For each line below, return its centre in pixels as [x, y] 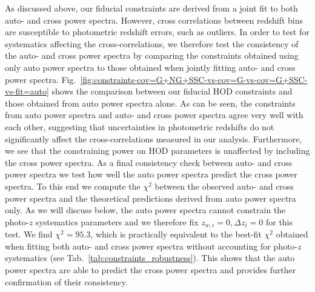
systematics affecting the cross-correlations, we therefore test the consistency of [152, 43]
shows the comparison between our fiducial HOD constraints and [172, 91]
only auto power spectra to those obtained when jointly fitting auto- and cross [150, 67]
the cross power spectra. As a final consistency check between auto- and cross [149, 162]
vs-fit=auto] [27, 91]
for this [279, 221]
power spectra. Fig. [41, 79]
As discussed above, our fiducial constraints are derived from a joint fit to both [151, 8]
